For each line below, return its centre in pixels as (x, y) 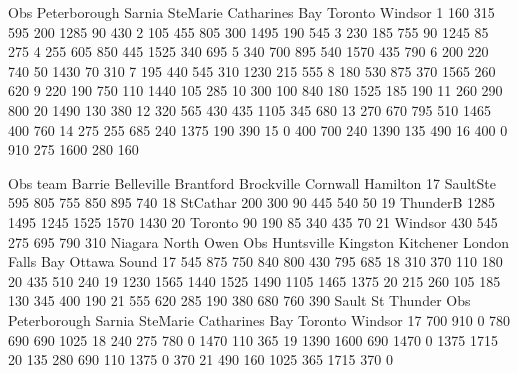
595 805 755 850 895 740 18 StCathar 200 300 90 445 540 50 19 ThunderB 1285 (252, 202)
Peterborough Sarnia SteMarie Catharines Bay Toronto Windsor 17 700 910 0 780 (259, 319)
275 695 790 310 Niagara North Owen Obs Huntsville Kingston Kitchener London (259, 241)
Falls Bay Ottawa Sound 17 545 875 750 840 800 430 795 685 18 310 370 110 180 (255, 261)
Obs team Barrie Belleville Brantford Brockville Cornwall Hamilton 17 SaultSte (252, 182)
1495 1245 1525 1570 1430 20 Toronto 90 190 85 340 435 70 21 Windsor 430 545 (253, 221)
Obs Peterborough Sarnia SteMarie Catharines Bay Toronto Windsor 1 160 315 (251, 12)
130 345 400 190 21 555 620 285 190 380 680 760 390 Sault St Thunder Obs (239, 300)
